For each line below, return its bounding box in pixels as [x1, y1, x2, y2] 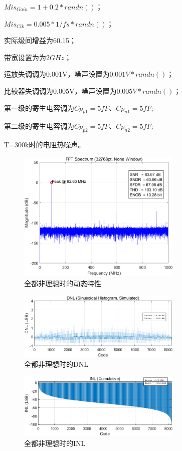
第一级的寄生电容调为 [4, 102, 74, 113]
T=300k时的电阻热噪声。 [4, 139, 85, 150]
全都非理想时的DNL [24, 359, 88, 369]
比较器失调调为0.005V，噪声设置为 [4, 85, 117, 96]
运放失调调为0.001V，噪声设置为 [4, 69, 110, 79]
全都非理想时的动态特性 [24, 278, 101, 288]
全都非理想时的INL [24, 437, 86, 448]
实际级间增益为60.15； [4, 35, 76, 46]
